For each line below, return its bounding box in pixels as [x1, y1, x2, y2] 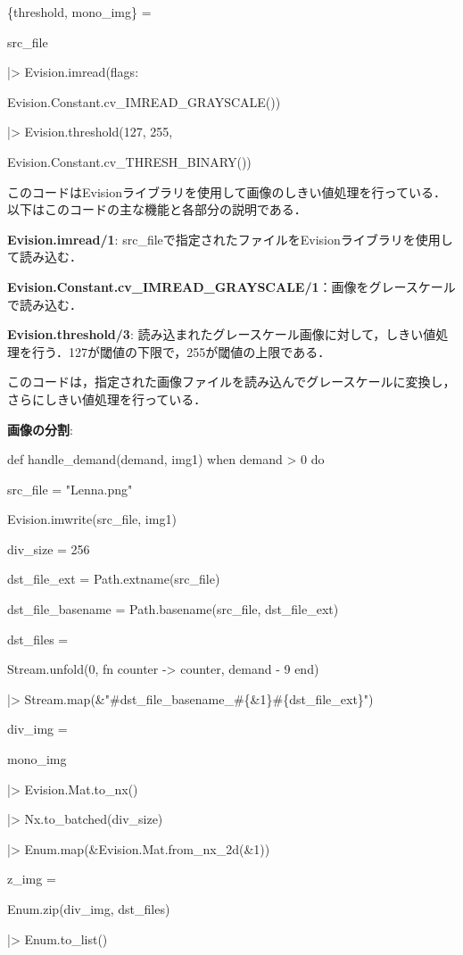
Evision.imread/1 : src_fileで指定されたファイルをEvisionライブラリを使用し [7, 229, 453, 248]
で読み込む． [7, 295, 82, 313]
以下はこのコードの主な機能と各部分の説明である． [7, 200, 307, 219]
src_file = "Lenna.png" [7, 479, 133, 498]
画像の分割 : [7, 419, 73, 438]
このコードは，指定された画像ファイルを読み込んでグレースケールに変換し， [7, 372, 456, 391]
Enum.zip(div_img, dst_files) [7, 900, 170, 918]
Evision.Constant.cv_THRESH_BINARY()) [7, 152, 252, 170]
